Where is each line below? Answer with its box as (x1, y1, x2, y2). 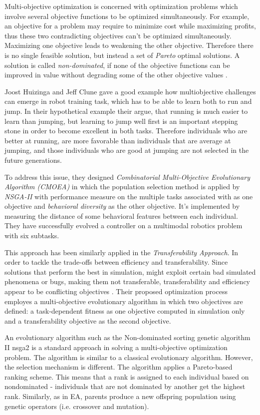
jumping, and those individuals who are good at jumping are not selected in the (4, 145, 249, 155)
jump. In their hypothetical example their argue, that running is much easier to (4, 105, 248, 116)
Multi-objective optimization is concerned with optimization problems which (4, 1, 238, 11)
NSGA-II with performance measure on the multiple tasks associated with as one (4, 191, 253, 201)
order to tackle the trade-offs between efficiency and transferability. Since (4, 257, 228, 267)
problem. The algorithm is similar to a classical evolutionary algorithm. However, (4, 352, 253, 362)
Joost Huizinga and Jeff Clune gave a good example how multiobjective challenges (4, 86, 256, 96)
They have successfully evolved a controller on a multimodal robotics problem (4, 220, 243, 231)
